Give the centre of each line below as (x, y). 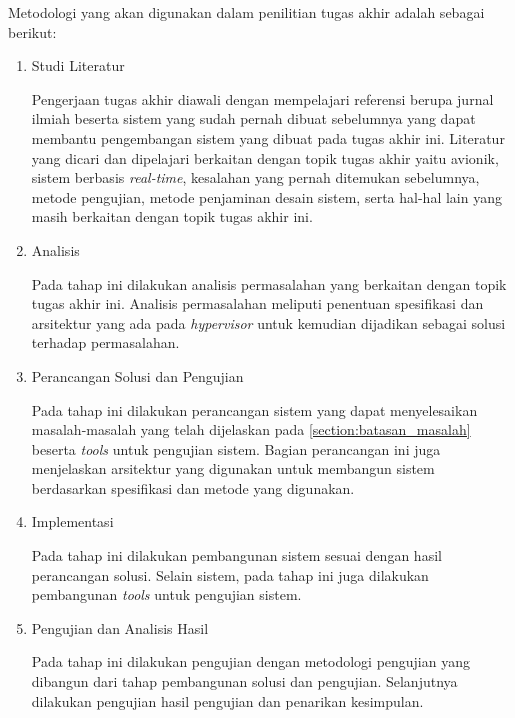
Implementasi (72, 521)
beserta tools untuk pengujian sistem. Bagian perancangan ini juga (236, 448)
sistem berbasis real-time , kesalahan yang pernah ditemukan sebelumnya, (255, 177)
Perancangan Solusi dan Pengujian (137, 375)
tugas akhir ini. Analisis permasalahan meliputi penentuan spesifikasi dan (257, 303)
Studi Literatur (78, 65)
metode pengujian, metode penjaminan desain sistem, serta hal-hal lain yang (266, 196)
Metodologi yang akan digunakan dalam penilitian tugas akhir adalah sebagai (246, 12)
